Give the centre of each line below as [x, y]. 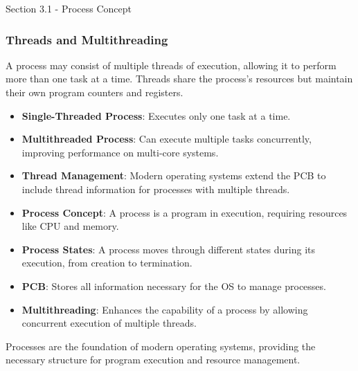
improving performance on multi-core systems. [120, 152]
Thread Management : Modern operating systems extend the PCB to [174, 175]
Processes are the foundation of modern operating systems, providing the [161, 346]
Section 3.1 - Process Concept [69, 8]
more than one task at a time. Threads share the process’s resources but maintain [179, 79]
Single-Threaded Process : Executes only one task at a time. [156, 115]
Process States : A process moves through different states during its [168, 249]
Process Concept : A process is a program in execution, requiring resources [185, 212]
